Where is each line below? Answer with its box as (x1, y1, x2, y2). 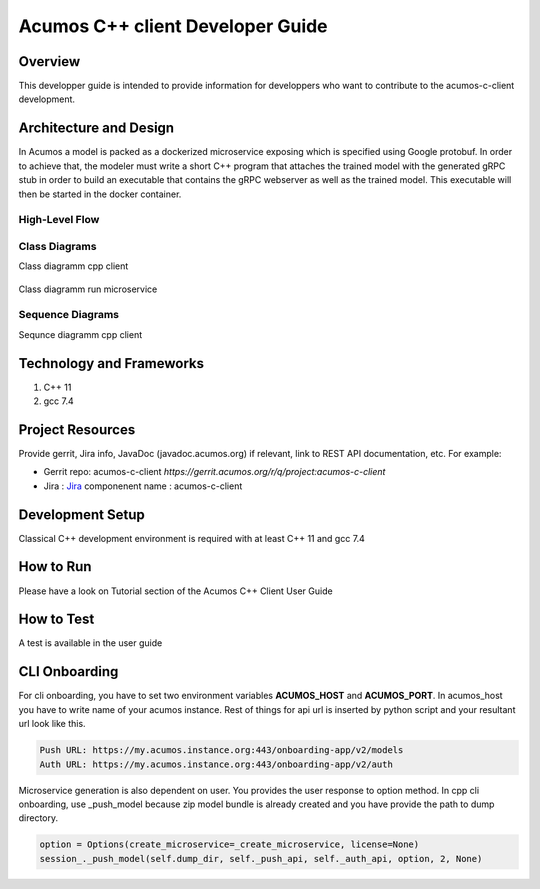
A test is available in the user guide (18, 637, 163, 649)
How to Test (18, 611, 95, 628)
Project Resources (18, 421, 136, 438)
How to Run (18, 558, 92, 575)
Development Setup (18, 506, 145, 523)
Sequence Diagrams (18, 308, 120, 322)
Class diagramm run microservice (18, 283, 158, 295)
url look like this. (18, 718, 86, 730)
